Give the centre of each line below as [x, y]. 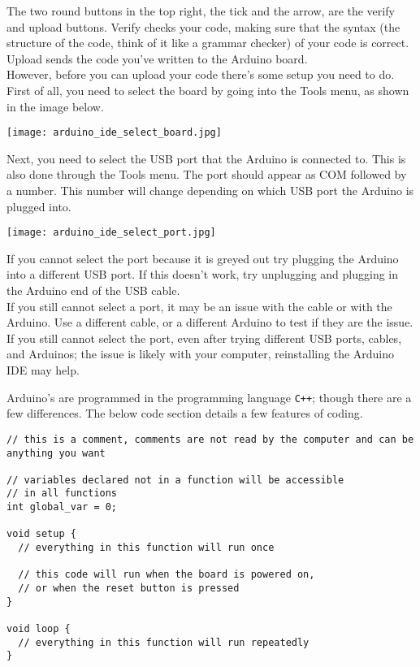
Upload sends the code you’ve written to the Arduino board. [157, 58]
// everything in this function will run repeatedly [164, 642]
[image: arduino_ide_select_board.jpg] [114, 133]
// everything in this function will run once [146, 548]
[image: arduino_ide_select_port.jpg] [111, 233]
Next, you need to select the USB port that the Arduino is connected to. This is [206, 158]
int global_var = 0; [62, 507]
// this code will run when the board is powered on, [167, 575]
